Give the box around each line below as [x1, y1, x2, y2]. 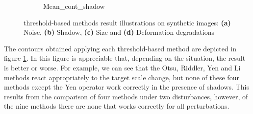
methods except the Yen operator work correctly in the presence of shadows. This [4, 82, 249, 92]
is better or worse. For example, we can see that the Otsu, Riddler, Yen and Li [4, 62, 241, 72]
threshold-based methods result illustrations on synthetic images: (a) [24, 17, 231, 27]
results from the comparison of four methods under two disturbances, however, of [4, 91, 248, 101]
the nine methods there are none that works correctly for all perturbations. [4, 101, 229, 111]
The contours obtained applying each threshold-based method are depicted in [4, 43, 237, 53]
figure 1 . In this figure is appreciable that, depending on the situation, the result [4, 53, 246, 63]
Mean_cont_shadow [43, 1, 105, 11]
